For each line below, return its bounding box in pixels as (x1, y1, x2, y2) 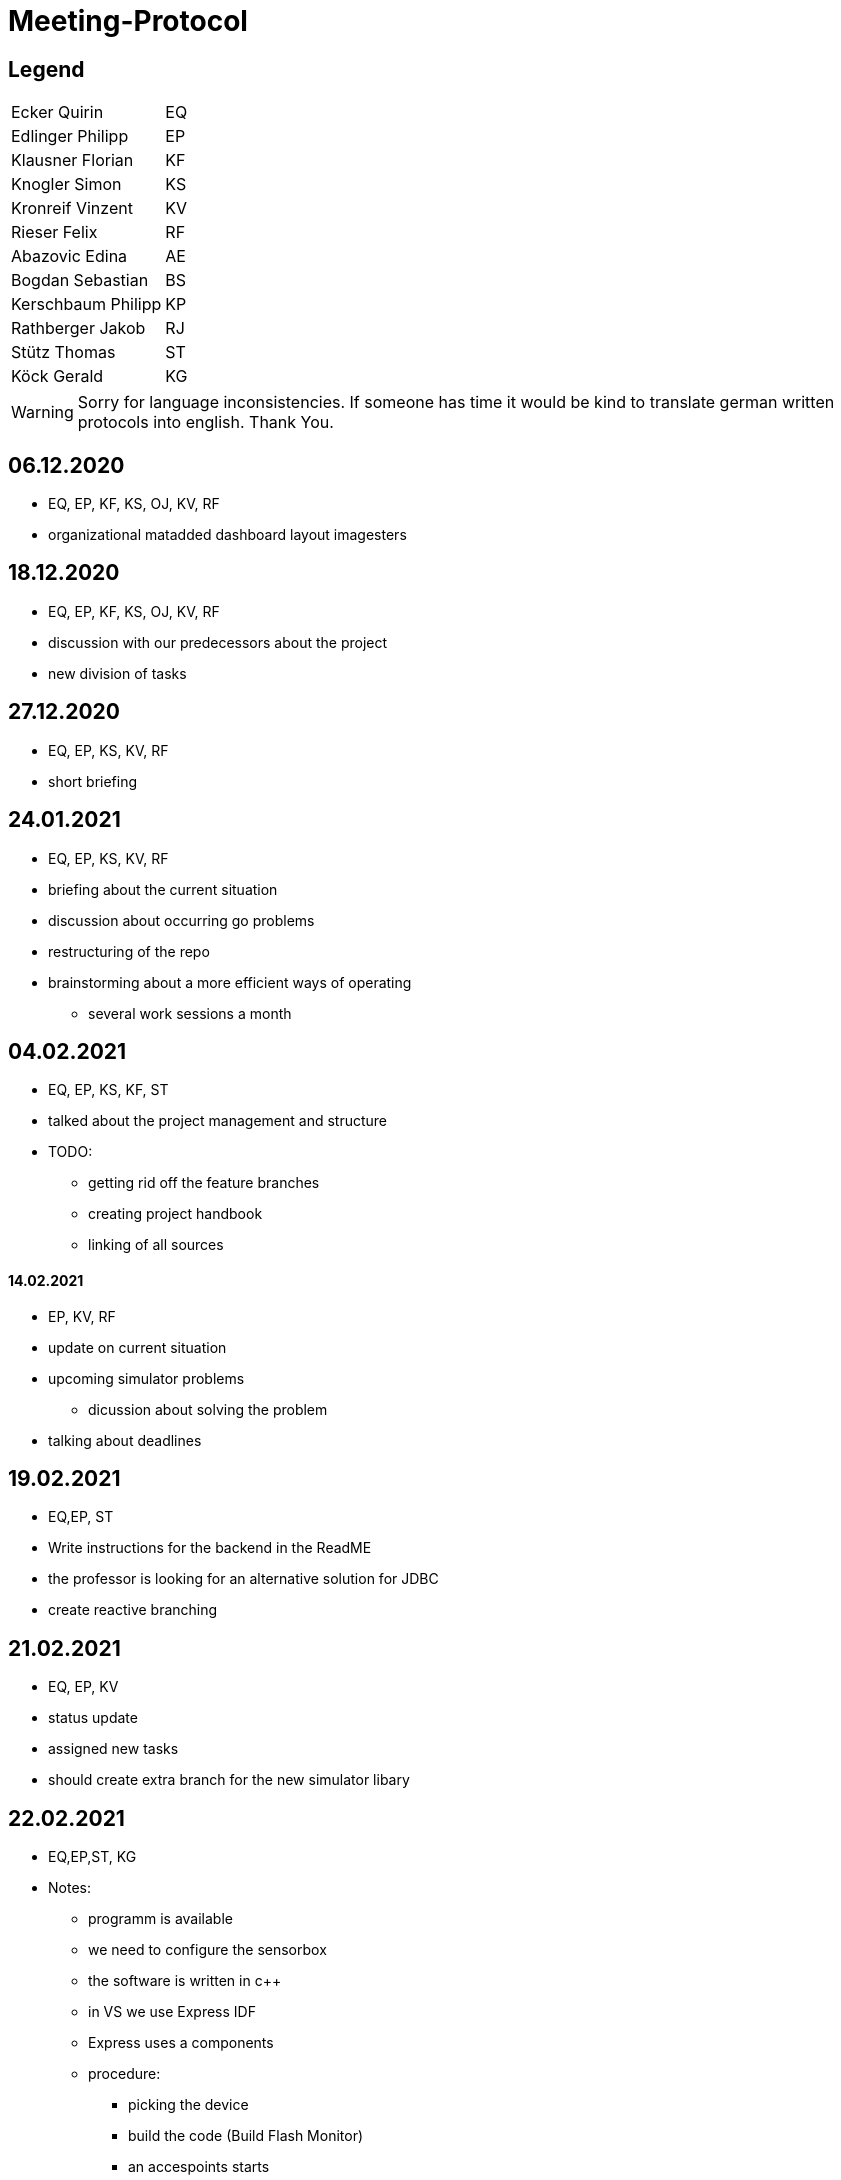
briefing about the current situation (48, 880, 278, 898)
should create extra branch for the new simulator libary (48, 1771, 410, 1789)
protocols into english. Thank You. (77, 412, 334, 433)
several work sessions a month (88, 1004, 292, 1022)
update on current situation (48, 1338, 227, 1356)
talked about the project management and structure (48, 1112, 388, 1130)
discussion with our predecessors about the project (48, 633, 388, 651)
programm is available (88, 1910, 233, 1928)
